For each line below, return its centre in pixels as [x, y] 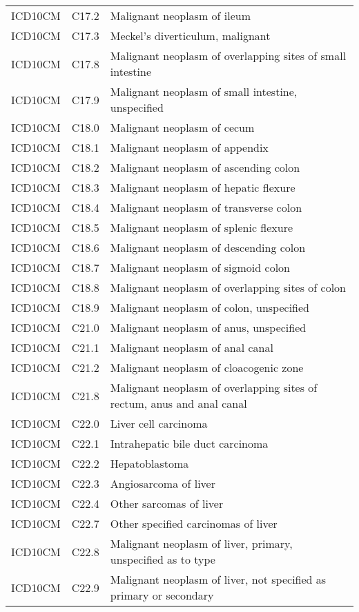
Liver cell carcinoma [159, 423]
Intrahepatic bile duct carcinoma [189, 443]
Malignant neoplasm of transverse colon [206, 207]
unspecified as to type [163, 559]
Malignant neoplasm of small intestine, [204, 91]
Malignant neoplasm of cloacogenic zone [207, 367]
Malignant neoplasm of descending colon [208, 247]
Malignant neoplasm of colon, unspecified [210, 307]
